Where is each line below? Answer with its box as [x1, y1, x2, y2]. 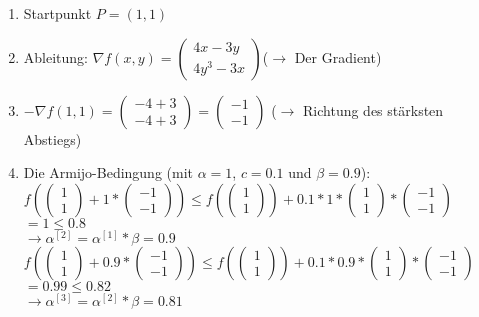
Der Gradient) [294, 46, 382, 67]
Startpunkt [23, 3, 92, 23]
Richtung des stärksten [303, 99, 444, 120]
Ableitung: [23, 46, 88, 67]
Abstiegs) [23, 128, 82, 149]
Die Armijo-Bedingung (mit [23, 162, 194, 183]
